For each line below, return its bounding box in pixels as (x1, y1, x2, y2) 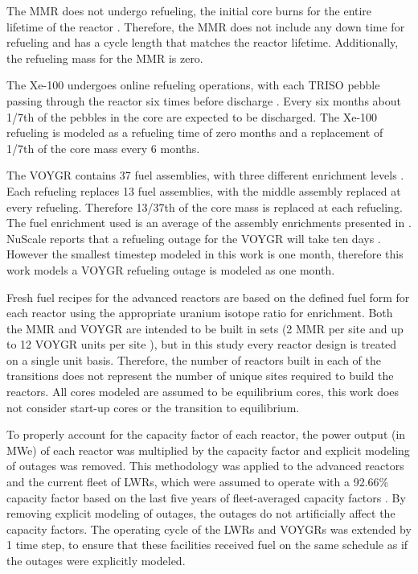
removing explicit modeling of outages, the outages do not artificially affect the (6, 505, 395, 522)
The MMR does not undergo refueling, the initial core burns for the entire (6, 2, 372, 19)
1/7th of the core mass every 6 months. (6, 139, 200, 156)
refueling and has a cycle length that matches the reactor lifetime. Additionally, (6, 34, 399, 51)
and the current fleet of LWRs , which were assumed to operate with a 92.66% (6, 473, 389, 490)
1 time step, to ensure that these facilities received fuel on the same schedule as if (6, 536, 408, 553)
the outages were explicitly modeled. (6, 552, 186, 568)
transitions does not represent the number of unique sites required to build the (6, 367, 394, 384)
